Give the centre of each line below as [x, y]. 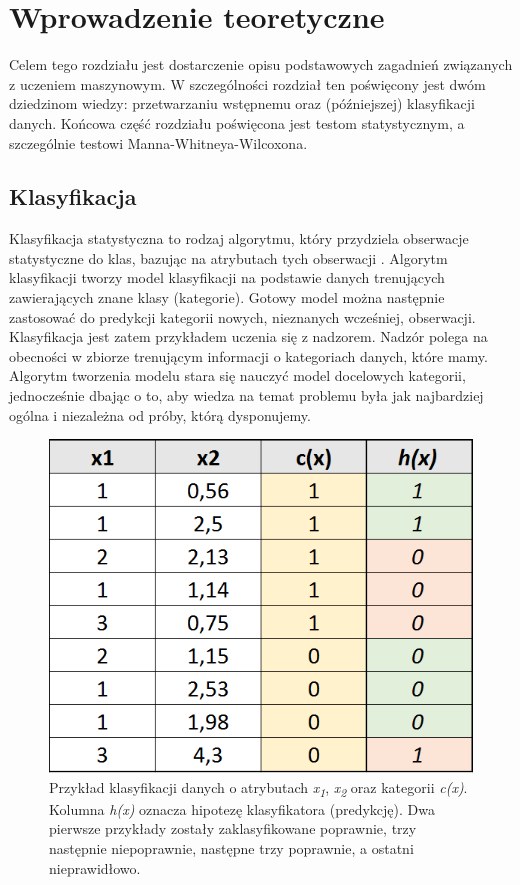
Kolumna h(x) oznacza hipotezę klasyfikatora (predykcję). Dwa [242, 808]
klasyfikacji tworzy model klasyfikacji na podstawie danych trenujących [227, 277]
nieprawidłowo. [95, 867]
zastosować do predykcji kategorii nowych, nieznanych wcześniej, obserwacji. [242, 316]
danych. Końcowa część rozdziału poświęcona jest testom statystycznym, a [237, 122]
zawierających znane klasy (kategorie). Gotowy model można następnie [227, 297]
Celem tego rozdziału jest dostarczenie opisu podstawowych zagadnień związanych [261, 64]
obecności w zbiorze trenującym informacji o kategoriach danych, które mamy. [248, 355]
